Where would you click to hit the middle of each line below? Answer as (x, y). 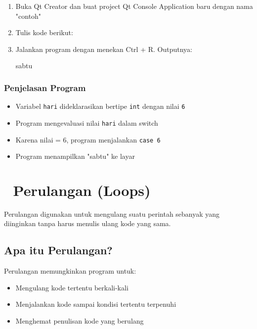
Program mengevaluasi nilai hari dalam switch (87, 122)
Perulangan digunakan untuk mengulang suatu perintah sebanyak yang (112, 213)
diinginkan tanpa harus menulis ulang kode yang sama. (87, 223)
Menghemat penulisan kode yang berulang (80, 321)
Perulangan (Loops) (82, 190)
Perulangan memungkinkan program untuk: (70, 271)
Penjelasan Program (45, 87)
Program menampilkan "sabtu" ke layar (75, 156)
